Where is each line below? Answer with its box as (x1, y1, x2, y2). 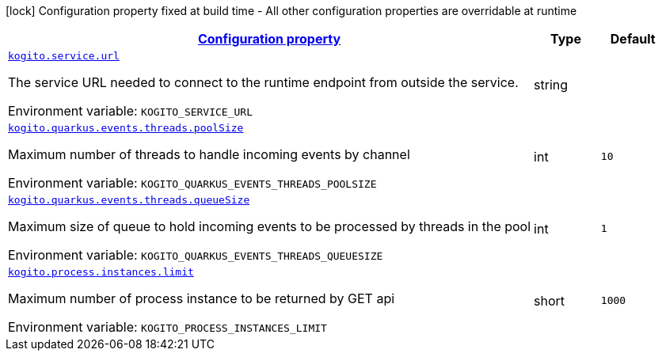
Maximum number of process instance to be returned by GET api (8, 291, 395, 306)
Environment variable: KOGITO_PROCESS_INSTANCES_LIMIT (8, 319, 327, 335)
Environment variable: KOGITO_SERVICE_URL (8, 103, 253, 119)
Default (610, 31, 656, 47)
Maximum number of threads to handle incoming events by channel (8, 146, 410, 162)
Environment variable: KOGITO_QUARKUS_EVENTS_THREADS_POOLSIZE (8, 175, 377, 191)
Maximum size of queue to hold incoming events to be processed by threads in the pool (8, 218, 531, 234)
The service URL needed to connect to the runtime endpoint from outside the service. (8, 74, 519, 90)
